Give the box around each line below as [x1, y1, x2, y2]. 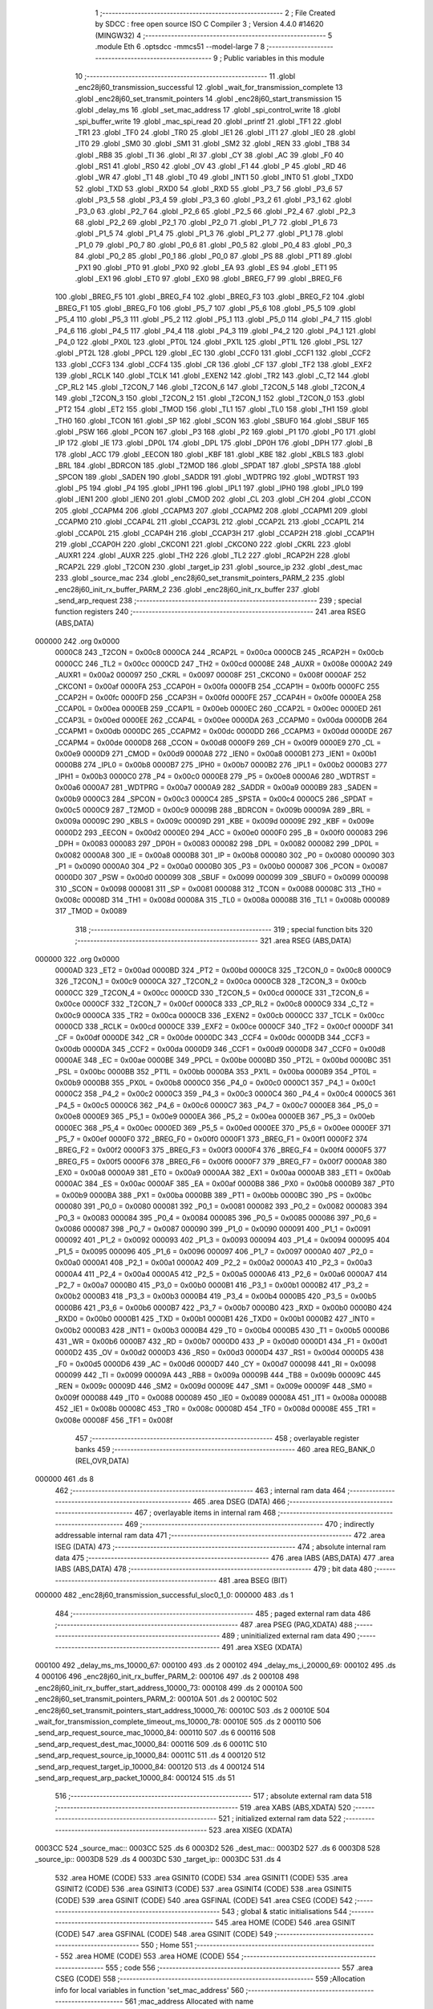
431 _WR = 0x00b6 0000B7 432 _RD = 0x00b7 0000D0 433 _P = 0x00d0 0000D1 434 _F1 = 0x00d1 [55, 1336, 388, 1346]
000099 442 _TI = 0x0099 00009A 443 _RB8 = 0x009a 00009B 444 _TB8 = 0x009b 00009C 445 [55, 1370, 381, 1380]
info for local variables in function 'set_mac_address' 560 [55, 1985, 245, 1995]
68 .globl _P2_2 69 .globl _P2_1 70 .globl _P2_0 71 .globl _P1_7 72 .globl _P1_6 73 [75, 218, 338, 227]
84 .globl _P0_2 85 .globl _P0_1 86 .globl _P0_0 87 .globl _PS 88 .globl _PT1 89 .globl [75, 252, 352, 261]
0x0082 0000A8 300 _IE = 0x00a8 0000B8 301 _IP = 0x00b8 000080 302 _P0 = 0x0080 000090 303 [55, 850, 395, 860]
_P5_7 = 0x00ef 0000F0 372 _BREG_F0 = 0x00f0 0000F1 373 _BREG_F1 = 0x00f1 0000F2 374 [55, 1134, 368, 1144]
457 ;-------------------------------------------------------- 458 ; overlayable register [75, 1434, 360, 1443]
